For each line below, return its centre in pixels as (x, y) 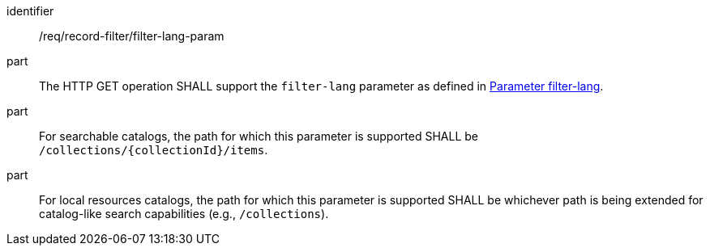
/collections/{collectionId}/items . (154, 150)
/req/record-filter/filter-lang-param (132, 36)
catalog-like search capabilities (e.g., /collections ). (184, 214)
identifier (30, 11)
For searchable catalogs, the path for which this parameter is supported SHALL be (259, 136)
